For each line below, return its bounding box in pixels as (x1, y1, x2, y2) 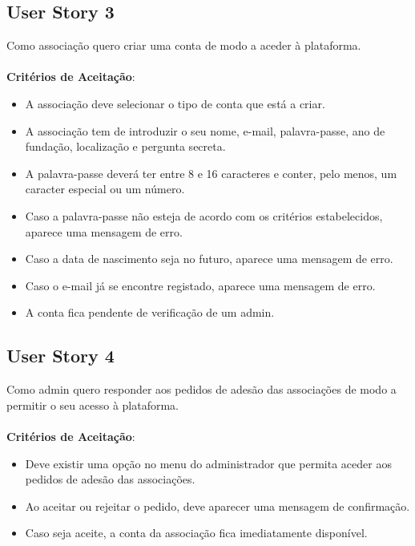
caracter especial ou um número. (25, 180, 185, 197)
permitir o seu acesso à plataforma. (6, 396, 179, 413)
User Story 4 (6, 343, 115, 368)
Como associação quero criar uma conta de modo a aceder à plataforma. (6, 37, 361, 54)
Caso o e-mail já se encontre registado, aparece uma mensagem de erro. (25, 277, 376, 293)
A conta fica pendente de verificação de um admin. (25, 304, 275, 321)
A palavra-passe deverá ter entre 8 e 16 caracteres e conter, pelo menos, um (25, 164, 397, 181)
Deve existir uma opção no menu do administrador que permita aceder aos (25, 455, 392, 471)
